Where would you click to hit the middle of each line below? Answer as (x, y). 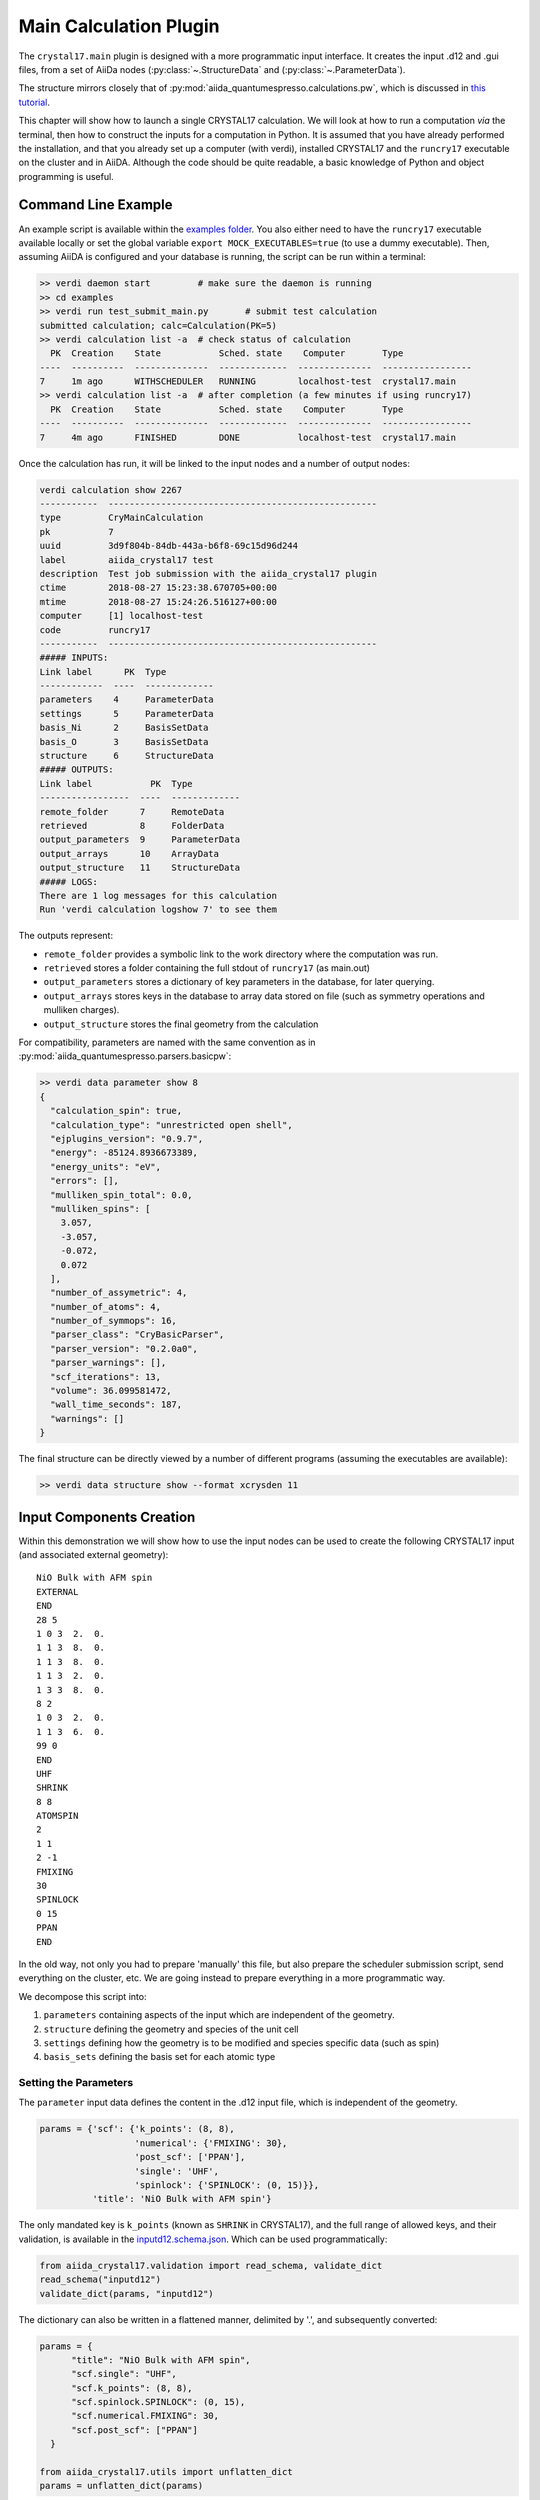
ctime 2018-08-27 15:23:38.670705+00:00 (158, 588)
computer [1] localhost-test (121, 616)
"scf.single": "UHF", (124, 2374)
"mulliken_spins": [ (100, 1208)
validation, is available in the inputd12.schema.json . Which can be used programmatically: (203, 2239)
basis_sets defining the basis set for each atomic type (159, 2057)
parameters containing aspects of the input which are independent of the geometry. (219, 2015)
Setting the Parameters (76, 2083)
